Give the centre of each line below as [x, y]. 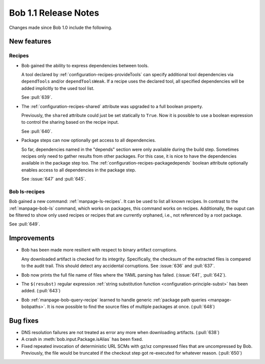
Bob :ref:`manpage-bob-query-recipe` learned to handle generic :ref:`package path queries [114, 300]
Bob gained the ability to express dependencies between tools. [85, 65]
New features [30, 42]
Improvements [32, 238]
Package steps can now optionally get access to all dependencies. [89, 140]
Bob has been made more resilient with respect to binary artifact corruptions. [99, 250]
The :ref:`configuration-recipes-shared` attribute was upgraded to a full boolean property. [112, 106]
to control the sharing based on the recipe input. [70, 122]
